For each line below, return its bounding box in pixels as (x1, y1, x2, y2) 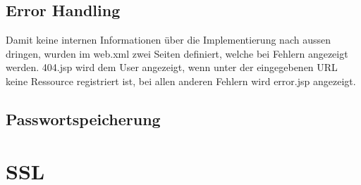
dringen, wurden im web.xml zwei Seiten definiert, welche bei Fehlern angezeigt (6, 46, 348, 60)
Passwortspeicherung (6, 108, 161, 129)
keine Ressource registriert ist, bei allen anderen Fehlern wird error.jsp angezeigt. (6, 73, 356, 88)
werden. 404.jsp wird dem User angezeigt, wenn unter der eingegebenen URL (6, 60, 338, 75)
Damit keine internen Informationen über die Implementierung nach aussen (6, 32, 331, 47)
